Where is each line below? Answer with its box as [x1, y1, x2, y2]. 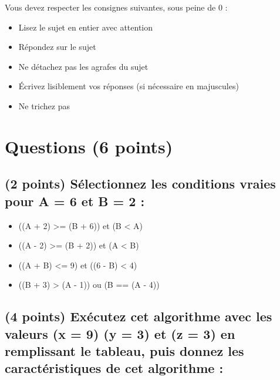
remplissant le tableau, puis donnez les [5, 342, 244, 360]
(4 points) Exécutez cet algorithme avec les [5, 307, 272, 325]
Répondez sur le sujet [18, 41, 96, 53]
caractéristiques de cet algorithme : [5, 359, 224, 377]
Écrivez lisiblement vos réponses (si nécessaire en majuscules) [18, 80, 239, 92]
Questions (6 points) [5, 134, 173, 158]
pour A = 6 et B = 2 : [5, 191, 145, 210]
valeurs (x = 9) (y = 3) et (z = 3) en [5, 324, 235, 342]
